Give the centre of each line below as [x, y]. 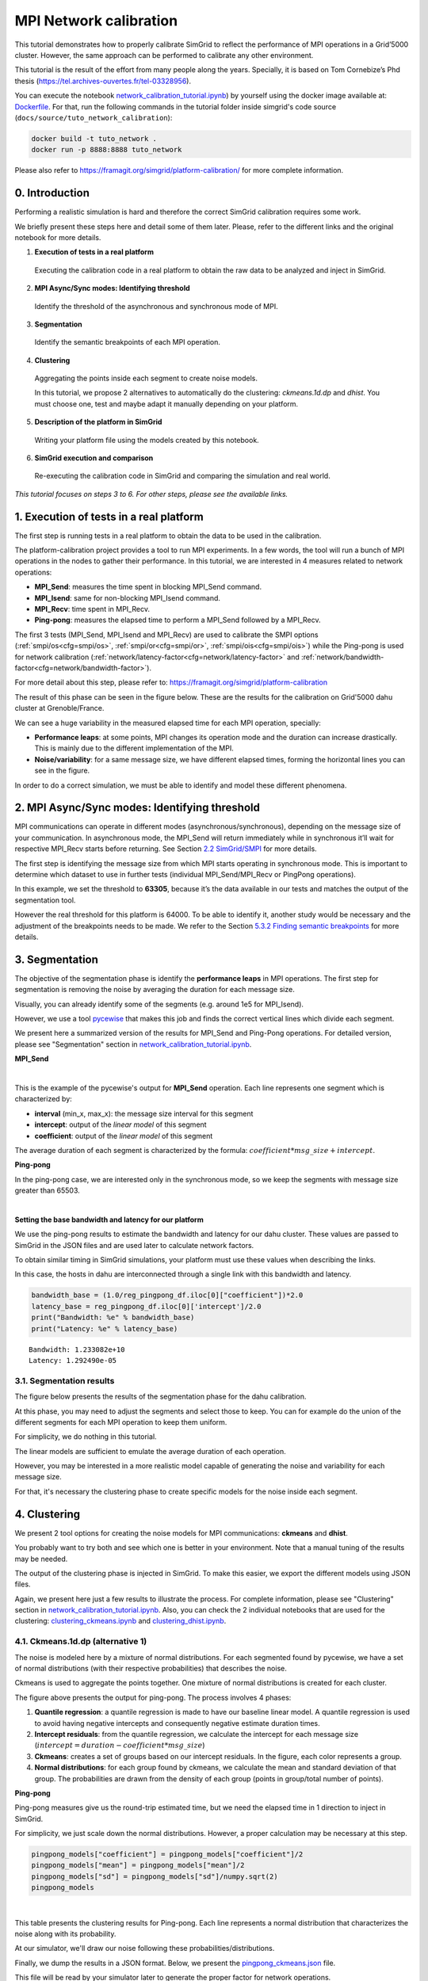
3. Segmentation [57, 959]
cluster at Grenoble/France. [59, 708]
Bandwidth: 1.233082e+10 [77, 1349]
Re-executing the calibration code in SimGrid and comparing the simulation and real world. [182, 476]
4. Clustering [48, 1514]
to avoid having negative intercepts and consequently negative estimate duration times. [177, 1723]
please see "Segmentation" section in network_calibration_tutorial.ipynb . [133, 1044]
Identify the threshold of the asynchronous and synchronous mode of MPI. [156, 306]
